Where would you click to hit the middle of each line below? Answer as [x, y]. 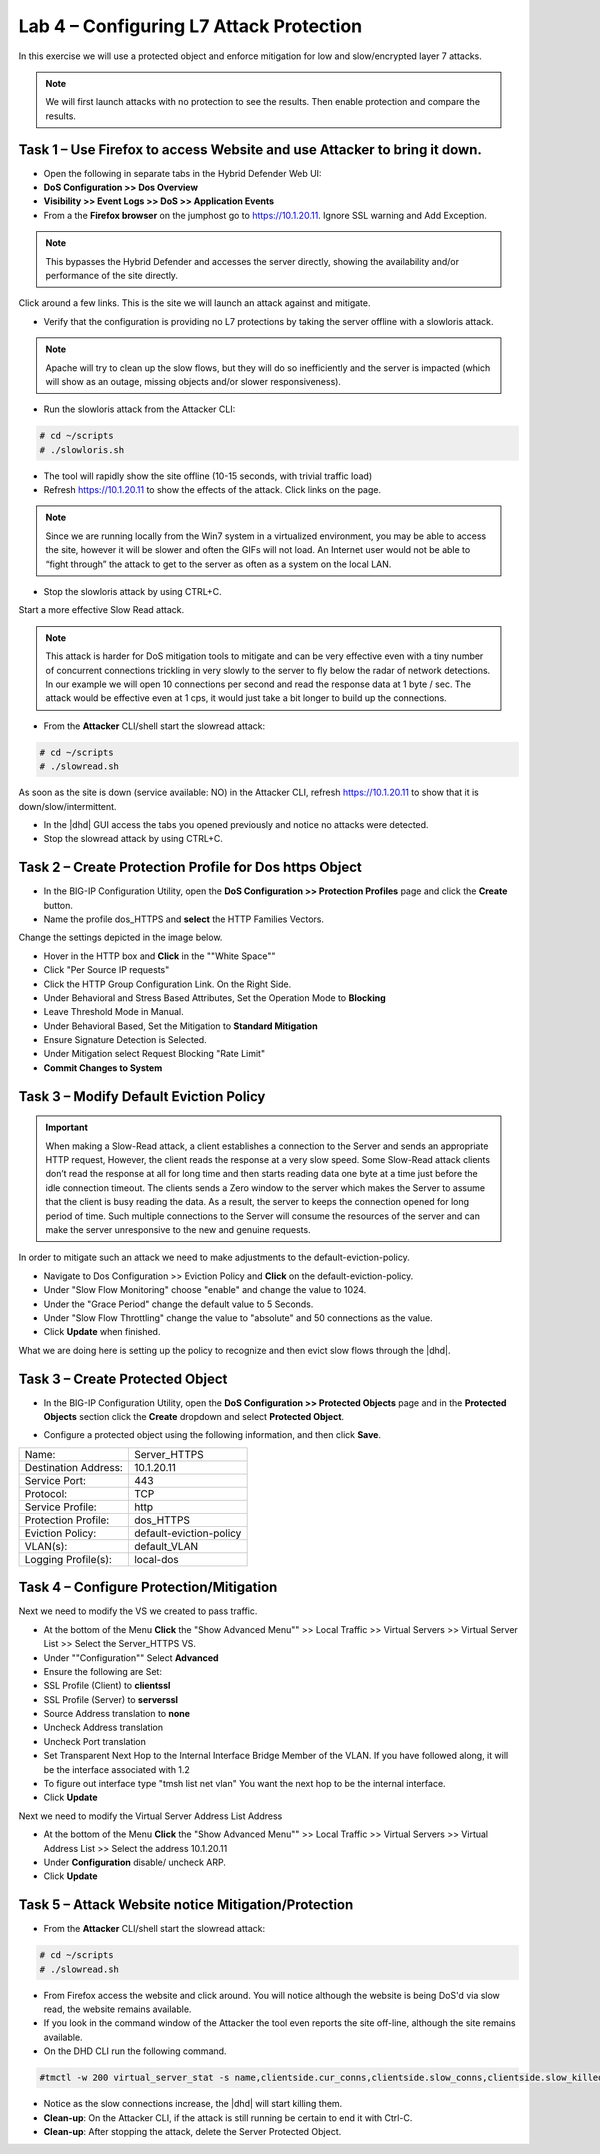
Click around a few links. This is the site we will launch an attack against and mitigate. [194, 303]
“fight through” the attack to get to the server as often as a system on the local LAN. [218, 564]
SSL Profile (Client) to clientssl [107, 1686]
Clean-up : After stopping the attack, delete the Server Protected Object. [192, 2131]
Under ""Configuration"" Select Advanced [131, 1657]
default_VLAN [166, 1546]
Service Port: [55, 1480]
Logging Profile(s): [68, 1559]
